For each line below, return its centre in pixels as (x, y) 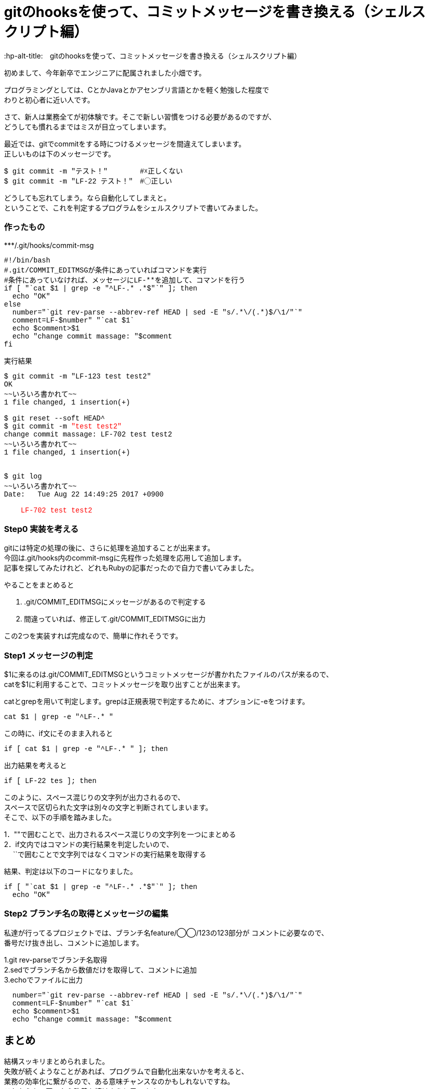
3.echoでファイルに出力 (43, 979)
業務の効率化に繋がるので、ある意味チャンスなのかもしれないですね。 (119, 1081)
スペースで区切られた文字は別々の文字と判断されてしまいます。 (108, 807)
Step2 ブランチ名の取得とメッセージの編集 (86, 914)
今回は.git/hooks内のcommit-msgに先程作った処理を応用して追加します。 (125, 558)
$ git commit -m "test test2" (63, 426)
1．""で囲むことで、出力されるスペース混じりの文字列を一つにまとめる (120, 834)
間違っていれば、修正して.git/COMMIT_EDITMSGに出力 (115, 619)
